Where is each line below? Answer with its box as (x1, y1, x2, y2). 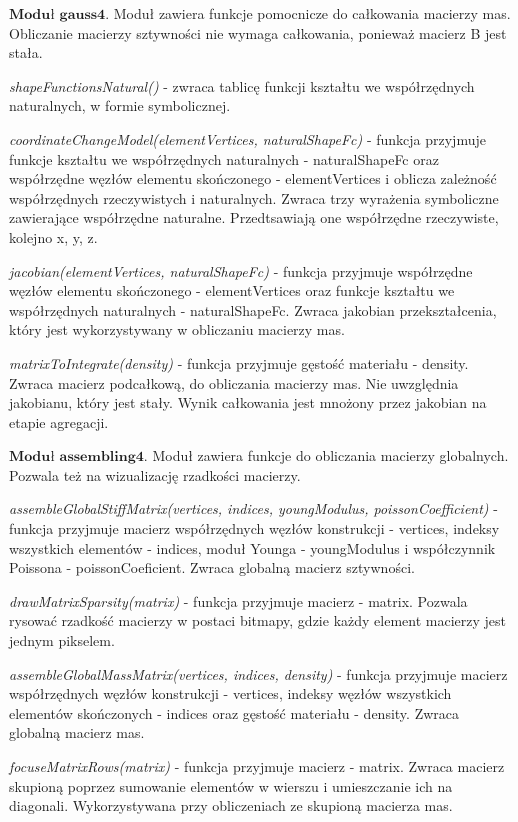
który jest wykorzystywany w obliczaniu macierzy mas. (9, 319, 345, 340)
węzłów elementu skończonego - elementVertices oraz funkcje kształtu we (9, 280, 455, 301)
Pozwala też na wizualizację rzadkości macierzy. (9, 464, 301, 485)
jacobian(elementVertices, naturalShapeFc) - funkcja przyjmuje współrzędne (9, 260, 473, 281)
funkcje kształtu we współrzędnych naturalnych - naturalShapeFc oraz (9, 148, 439, 169)
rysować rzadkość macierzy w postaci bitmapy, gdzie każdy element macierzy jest (9, 610, 506, 631)
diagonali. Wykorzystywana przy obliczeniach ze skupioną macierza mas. (9, 795, 453, 816)
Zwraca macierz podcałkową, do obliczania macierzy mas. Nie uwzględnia (9, 372, 459, 393)
